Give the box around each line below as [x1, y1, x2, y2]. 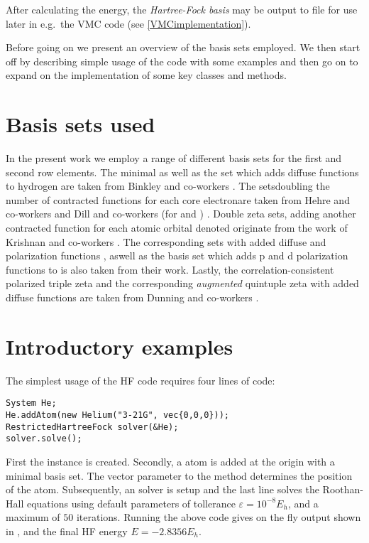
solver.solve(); [6, 434, 82, 444]
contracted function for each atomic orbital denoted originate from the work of [6, 220, 348, 235]
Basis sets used [6, 109, 155, 139]
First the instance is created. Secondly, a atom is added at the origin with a [6, 453, 335, 468]
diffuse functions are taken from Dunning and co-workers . [6, 290, 259, 305]
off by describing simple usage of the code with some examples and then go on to [6, 53, 358, 68]
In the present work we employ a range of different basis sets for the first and [6, 151, 342, 166]
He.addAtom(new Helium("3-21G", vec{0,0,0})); [6, 410, 229, 420]
